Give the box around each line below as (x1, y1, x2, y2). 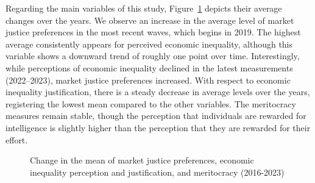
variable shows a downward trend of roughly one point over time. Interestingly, (5, 49, 300, 62)
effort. (5, 133, 28, 146)
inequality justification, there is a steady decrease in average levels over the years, (5, 85, 310, 98)
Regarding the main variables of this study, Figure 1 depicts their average (5, 2, 282, 14)
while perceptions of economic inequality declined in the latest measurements (5, 61, 293, 74)
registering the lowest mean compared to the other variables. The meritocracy (5, 97, 296, 110)
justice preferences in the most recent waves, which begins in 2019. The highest (5, 26, 301, 38)
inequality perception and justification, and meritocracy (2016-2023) (30, 165, 285, 178)
